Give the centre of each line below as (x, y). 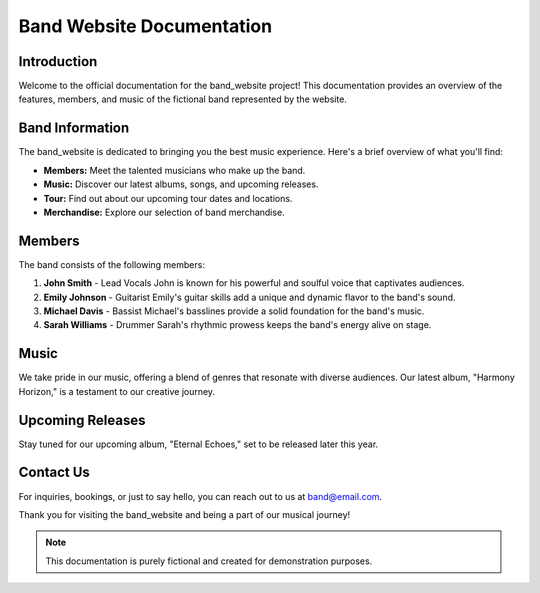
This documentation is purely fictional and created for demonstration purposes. (209, 561)
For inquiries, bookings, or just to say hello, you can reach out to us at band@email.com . (200, 496)
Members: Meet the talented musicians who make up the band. (174, 170)
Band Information (74, 128)
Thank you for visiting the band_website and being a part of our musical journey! (184, 514)
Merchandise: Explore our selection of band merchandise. (164, 212)
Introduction (58, 61)
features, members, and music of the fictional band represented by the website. (182, 99)
